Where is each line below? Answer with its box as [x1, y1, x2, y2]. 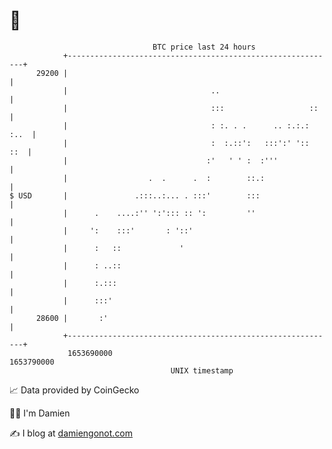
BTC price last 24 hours [152, 42, 256, 52]
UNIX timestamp [170, 365, 234, 376]
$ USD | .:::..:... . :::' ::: [9, 190, 261, 201]
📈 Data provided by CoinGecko [9, 384, 140, 396]
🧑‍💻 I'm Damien [9, 407, 71, 419]
